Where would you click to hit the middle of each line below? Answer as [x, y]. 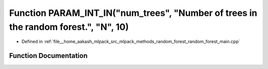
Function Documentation [48, 56]
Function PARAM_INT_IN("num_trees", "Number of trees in [133, 13]
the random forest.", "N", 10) [69, 27]
